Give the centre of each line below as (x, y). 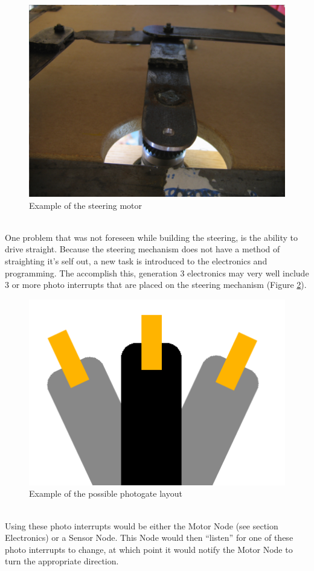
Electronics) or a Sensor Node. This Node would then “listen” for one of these (149, 538)
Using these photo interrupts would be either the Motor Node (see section (142, 525)
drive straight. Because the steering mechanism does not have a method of (143, 249)
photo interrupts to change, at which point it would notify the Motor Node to (149, 549)
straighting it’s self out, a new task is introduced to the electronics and (136, 260)
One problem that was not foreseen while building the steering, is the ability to (151, 237)
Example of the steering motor (86, 205)
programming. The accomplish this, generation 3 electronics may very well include (157, 273)
